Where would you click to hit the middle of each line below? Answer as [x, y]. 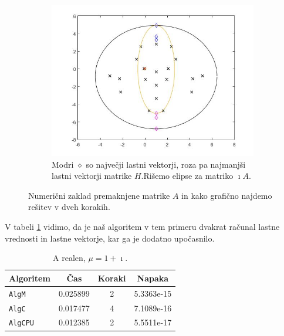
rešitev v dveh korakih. [69, 207]
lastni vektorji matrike [92, 176]
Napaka [153, 278]
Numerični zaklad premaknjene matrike [99, 195]
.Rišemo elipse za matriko [187, 176]
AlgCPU [21, 323]
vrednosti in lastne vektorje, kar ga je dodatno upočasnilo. [110, 238]
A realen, [69, 258]
